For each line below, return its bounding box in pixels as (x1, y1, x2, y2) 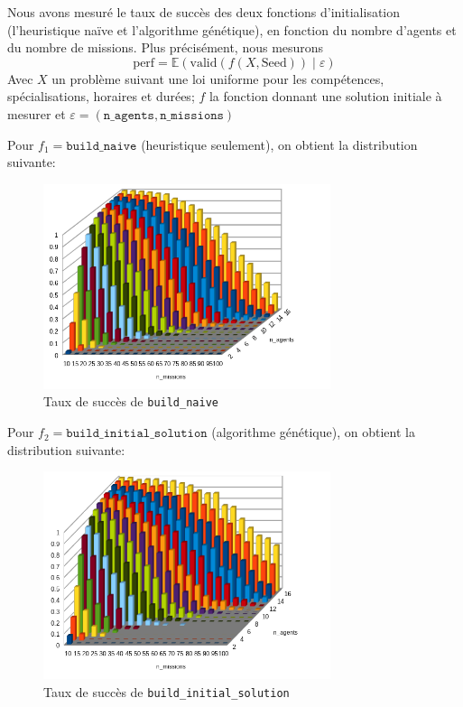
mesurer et (7, 104, 66, 123)
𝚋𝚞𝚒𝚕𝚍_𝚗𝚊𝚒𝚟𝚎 (66, 139, 137, 153)
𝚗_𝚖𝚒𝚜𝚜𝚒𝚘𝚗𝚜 (160, 108, 224, 122)
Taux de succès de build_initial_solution (43, 683, 290, 702)
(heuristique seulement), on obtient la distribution (141, 135, 418, 153)
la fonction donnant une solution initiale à (208, 87, 442, 106)
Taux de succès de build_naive (43, 392, 218, 411)
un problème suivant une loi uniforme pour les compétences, (51, 69, 384, 88)
